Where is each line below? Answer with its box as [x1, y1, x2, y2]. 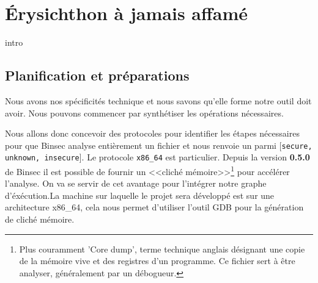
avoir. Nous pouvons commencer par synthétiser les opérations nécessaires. [5, 106, 284, 119]
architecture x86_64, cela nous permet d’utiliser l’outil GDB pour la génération [5, 201, 304, 213]
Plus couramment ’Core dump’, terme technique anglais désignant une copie [19, 242, 305, 255]
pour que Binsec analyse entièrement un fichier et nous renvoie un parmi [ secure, [5, 138, 312, 151]
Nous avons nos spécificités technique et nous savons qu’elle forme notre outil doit [5, 94, 312, 107]
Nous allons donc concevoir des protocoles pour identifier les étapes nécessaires [5, 127, 300, 140]
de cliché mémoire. [5, 213, 75, 226]
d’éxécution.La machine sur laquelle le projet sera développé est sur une [5, 188, 275, 201]
